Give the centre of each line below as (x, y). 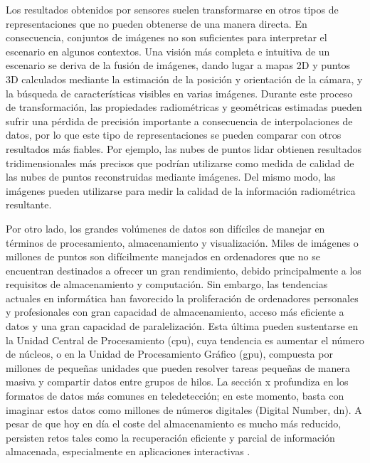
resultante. (29, 204)
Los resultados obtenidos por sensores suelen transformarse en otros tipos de (172, 9)
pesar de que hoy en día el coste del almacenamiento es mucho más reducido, (174, 424)
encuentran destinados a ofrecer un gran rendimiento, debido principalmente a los (184, 270)
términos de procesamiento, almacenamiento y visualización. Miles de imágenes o (182, 242)
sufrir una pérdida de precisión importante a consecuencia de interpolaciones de (179, 121)
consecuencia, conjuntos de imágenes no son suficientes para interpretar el (166, 37)
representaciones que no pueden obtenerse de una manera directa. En (157, 23)
